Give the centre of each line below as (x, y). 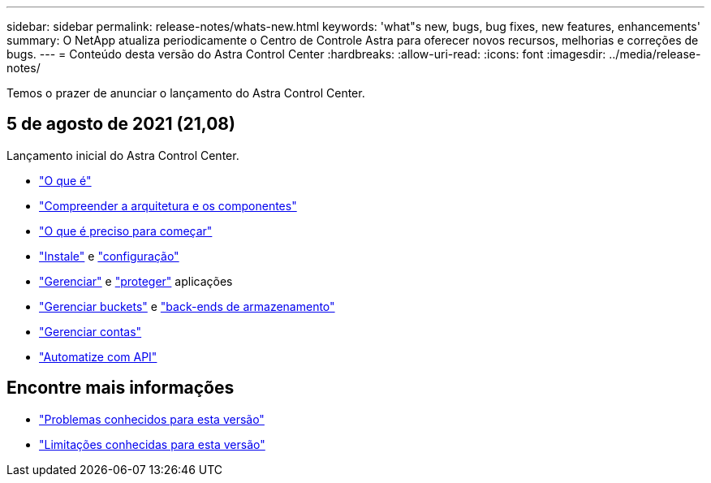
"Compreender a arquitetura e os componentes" (168, 205)
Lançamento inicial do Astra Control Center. (123, 155)
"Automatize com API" (98, 356)
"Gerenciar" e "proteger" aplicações (136, 281)
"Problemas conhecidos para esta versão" (152, 419)
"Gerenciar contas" (90, 331)
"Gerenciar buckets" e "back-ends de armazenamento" (187, 306)
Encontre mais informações (121, 388)
